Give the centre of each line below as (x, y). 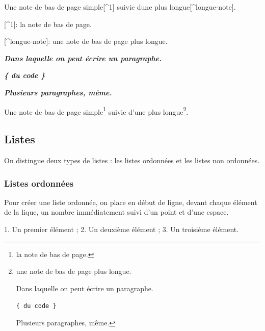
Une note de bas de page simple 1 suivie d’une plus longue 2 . (96, 111)
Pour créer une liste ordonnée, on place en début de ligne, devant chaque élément (131, 202)
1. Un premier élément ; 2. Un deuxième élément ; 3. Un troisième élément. (122, 229)
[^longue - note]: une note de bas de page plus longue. (86, 41)
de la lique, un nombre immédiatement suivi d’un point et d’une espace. (116, 212)
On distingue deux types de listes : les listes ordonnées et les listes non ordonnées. (132, 160)
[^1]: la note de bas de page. (48, 24)
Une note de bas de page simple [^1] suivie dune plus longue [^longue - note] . (120, 7)
